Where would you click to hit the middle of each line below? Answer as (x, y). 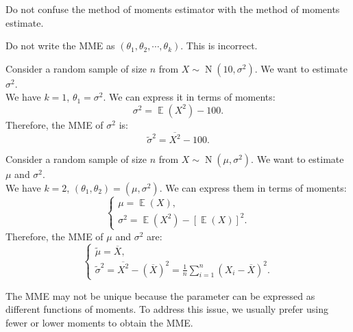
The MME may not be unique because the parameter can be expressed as (160, 295)
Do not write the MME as (60, 46)
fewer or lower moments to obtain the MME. (99, 322)
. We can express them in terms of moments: (253, 187)
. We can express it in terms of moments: (189, 97)
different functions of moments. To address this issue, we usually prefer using (167, 309)
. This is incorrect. (219, 46)
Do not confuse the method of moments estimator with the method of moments (173, 9)
